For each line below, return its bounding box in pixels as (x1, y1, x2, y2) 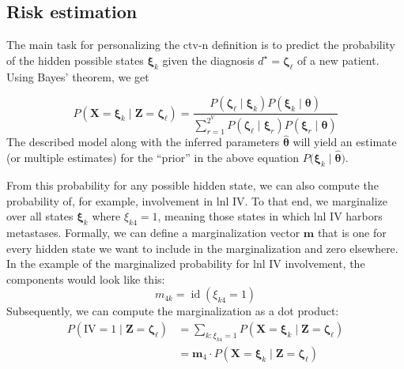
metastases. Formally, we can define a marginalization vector (6, 224, 300, 240)
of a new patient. (297, 51, 379, 68)
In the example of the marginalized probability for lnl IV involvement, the (6, 255, 365, 272)
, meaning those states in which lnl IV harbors (157, 208, 383, 224)
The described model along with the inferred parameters (6, 134, 280, 150)
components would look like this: (6, 270, 165, 287)
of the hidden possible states (6, 51, 144, 68)
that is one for (317, 224, 387, 240)
